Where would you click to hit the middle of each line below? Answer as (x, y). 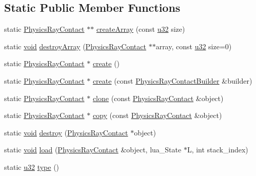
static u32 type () (32, 167)
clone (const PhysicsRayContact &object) (158, 98)
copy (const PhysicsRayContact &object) (157, 115)
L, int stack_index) (218, 150)
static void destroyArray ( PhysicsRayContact (75, 46)
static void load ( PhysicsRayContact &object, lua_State (93, 150)
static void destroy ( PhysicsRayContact (66, 132)
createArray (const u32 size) (141, 29)
